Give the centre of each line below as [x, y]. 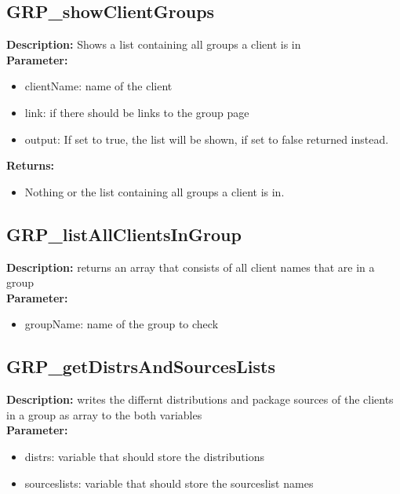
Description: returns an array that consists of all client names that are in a [191, 267]
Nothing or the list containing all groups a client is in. [155, 191]
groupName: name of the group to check [122, 324]
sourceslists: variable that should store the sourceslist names [169, 483]
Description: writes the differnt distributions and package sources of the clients [200, 399]
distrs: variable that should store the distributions [144, 456]
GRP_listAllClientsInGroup [124, 234]
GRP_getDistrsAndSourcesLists [141, 366]
